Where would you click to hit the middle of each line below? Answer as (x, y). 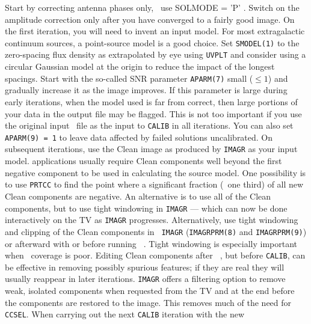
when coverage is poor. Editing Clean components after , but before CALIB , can (155, 255)
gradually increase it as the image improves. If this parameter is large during (146, 90)
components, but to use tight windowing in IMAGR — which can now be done (146, 208)
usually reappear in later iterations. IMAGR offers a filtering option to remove (145, 279)
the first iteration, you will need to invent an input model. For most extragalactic (155, 31)
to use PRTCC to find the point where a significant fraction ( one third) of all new (154, 184)
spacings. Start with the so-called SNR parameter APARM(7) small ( (129, 78)
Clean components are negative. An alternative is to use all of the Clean (138, 196)
